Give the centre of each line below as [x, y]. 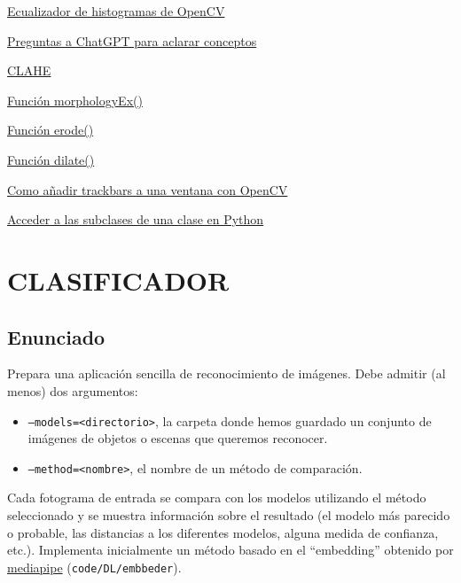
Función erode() [51, 130]
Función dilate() [51, 159]
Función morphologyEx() [75, 100]
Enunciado [56, 336]
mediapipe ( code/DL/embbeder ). [94, 567]
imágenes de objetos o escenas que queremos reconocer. [178, 438]
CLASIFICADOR [118, 280]
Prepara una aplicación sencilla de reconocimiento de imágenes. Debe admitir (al [227, 373]
